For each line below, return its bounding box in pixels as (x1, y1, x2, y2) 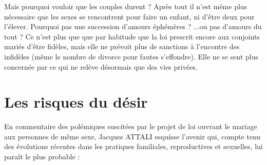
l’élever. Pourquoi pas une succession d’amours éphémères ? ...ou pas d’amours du (4, 21, 262, 32)
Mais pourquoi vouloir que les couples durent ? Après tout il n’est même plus (4, 1, 247, 11)
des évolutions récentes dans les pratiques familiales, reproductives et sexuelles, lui (4, 141, 263, 152)
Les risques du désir (4, 91, 148, 112)
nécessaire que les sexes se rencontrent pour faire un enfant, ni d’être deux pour (4, 11, 255, 22)
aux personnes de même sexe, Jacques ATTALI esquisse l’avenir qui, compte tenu (4, 131, 261, 141)
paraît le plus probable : (4, 151, 80, 162)
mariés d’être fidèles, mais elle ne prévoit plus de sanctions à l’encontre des (4, 41, 240, 52)
